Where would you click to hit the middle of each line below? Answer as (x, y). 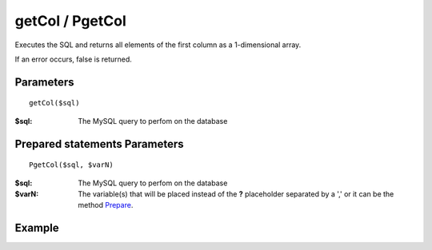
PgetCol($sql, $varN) (71, 165)
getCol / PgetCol (71, 21)
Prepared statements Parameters (99, 144)
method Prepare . (106, 205)
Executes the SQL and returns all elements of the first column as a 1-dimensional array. (158, 45)
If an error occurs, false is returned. (73, 59)
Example (37, 228)
